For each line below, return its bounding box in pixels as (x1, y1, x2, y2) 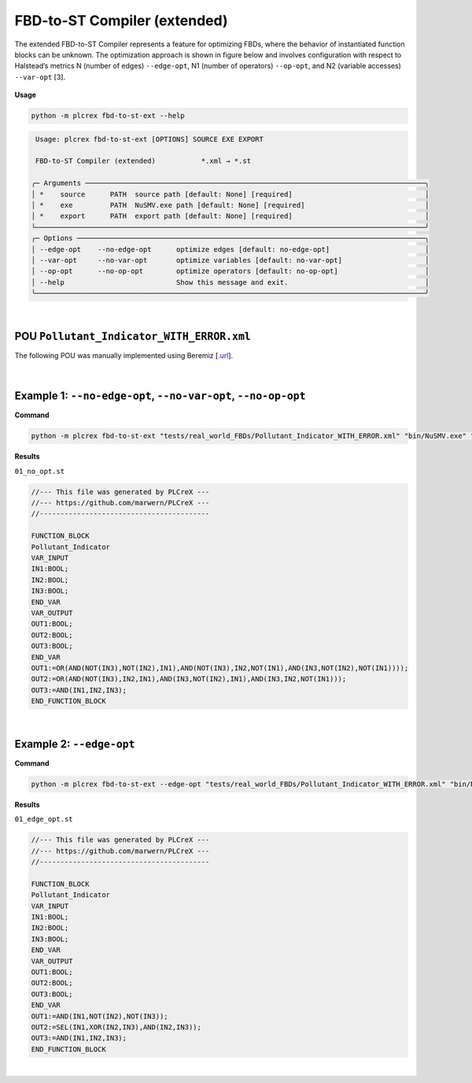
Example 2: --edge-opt (14, 737, 135, 751)
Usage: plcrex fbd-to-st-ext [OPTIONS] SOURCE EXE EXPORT (35, 135, 264, 143)
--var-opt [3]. (14, 72, 66, 82)
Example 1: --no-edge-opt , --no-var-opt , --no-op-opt (14, 390, 306, 403)
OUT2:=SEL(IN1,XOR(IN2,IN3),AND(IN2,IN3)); (31, 1022, 202, 1031)
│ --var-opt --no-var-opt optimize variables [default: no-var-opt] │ (31, 256, 430, 264)
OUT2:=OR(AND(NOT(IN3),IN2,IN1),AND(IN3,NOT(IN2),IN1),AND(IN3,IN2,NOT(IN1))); (31, 675, 347, 684)
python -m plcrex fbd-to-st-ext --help (31, 111, 185, 120)
